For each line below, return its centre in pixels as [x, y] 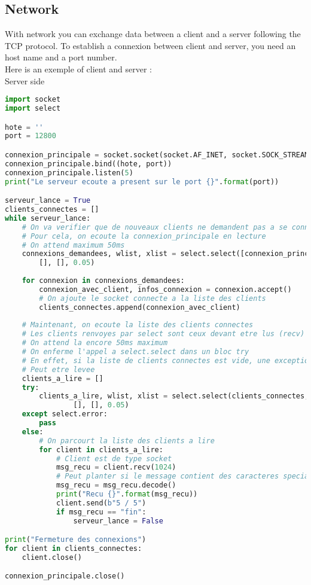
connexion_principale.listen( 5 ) [69, 173]
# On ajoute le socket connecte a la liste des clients [153, 298]
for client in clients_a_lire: [101, 450]
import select [33, 109]
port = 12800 [31, 136]
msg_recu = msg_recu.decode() [116, 485]
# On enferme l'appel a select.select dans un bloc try [135, 352]
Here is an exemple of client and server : [79, 68]
